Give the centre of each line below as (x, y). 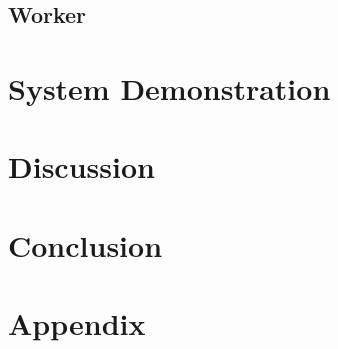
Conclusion (85, 244)
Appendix (77, 323)
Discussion (81, 166)
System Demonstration (169, 87)
